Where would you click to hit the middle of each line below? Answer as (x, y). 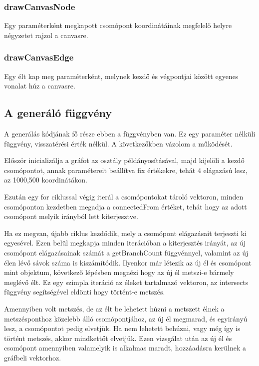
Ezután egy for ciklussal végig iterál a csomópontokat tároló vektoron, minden (124, 196)
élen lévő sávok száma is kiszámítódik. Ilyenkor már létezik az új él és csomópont (128, 262)
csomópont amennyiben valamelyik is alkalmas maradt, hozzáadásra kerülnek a (125, 348)
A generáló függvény (58, 113)
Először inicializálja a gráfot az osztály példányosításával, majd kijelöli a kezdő (124, 160)
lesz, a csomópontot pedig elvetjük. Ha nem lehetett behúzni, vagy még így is (122, 328)
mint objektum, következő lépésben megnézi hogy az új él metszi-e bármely (119, 272)
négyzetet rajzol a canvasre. (46, 35)
